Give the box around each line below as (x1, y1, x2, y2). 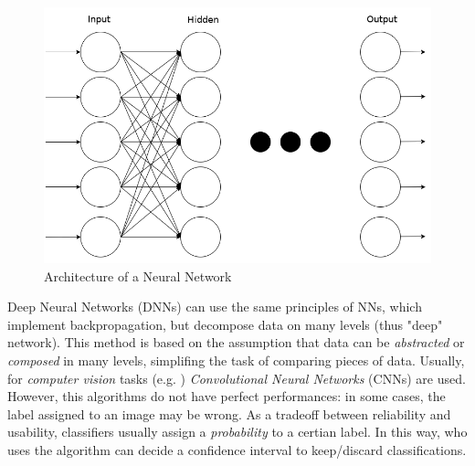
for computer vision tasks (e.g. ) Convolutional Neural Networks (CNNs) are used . (7, 368, 466, 387)
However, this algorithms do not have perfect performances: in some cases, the (7, 387, 446, 406)
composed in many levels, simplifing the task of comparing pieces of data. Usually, (7, 351, 465, 370)
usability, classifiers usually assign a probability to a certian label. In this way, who (7, 422, 468, 441)
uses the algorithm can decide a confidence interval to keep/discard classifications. (7, 440, 467, 460)
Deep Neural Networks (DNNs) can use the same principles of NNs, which (7, 297, 422, 316)
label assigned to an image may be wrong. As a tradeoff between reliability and (7, 404, 451, 423)
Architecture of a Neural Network (44, 266, 232, 285)
